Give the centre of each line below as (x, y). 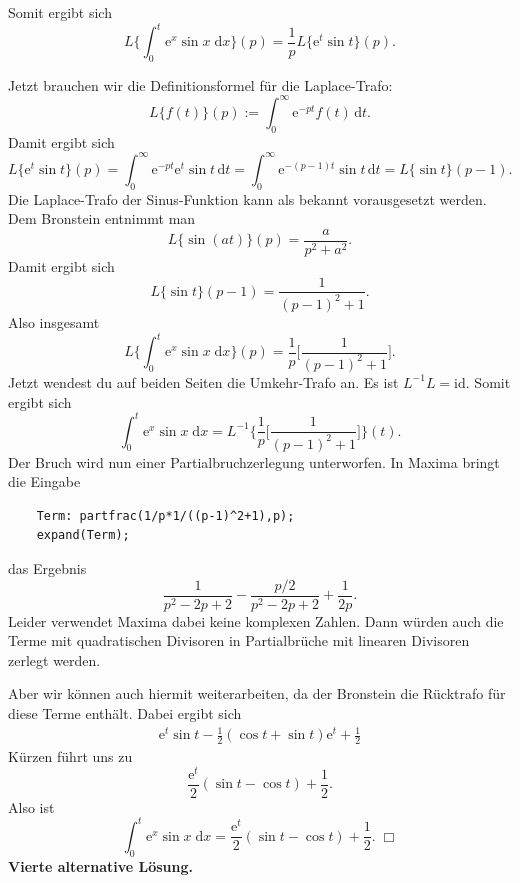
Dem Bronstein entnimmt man (102, 218)
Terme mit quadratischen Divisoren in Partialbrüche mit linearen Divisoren (239, 640)
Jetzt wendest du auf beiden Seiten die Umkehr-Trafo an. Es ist (203, 381)
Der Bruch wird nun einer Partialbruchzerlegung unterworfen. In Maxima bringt (254, 461)
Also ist (31, 806)
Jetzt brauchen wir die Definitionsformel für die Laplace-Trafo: (200, 84)
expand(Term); (83, 535)
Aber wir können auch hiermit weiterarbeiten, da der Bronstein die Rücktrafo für (257, 693)
